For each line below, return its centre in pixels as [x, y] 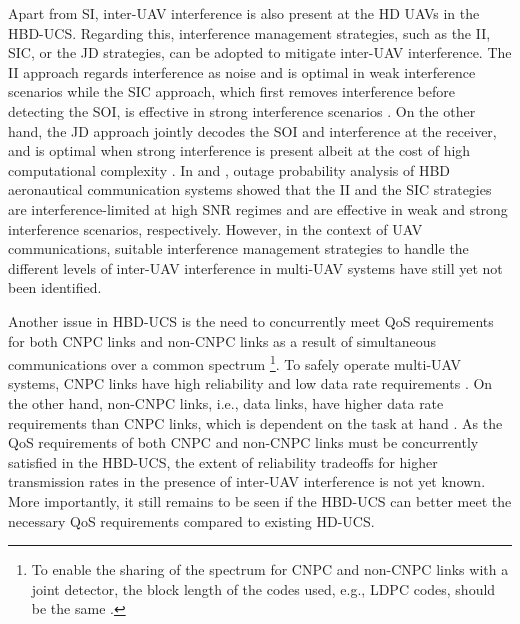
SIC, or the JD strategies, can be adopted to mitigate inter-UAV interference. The [260, 52]
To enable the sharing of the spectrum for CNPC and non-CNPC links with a [270, 569]
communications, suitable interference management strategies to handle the [238, 248]
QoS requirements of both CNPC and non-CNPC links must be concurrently [243, 442]
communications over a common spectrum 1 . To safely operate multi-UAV [234, 362]
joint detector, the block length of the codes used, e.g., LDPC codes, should [263, 588]
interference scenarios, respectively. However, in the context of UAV [215, 228]
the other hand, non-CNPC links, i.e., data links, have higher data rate [226, 402]
